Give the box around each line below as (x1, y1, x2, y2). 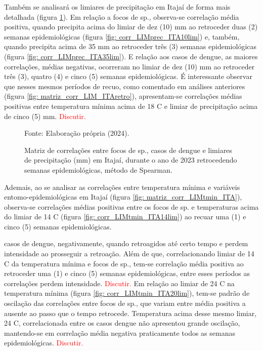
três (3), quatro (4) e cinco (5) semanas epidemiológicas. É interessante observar (4, 71, 252, 82)
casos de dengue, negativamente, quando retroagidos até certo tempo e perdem (4, 238, 248, 249)
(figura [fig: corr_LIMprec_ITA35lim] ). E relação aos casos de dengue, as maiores (4, 51, 258, 61)
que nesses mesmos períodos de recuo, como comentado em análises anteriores (4, 81, 245, 91)
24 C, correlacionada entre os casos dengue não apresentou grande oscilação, (4, 318, 240, 328)
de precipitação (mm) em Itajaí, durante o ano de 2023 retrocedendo (24, 154, 237, 165)
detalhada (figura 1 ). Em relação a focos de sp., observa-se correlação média (4, 11, 239, 22)
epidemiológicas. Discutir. (4, 337, 83, 348)
